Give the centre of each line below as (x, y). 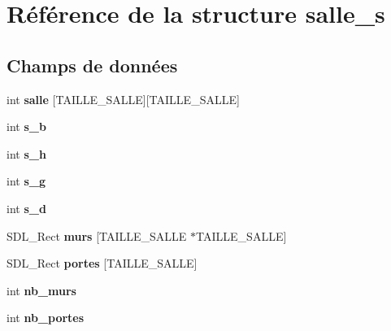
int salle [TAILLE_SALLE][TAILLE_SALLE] (123, 99)
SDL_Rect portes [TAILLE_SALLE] (102, 263)
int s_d (26, 208)
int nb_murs (41, 290)
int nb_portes (46, 318)
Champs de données (92, 65)
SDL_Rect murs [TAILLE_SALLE (97, 235)
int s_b (26, 126)
